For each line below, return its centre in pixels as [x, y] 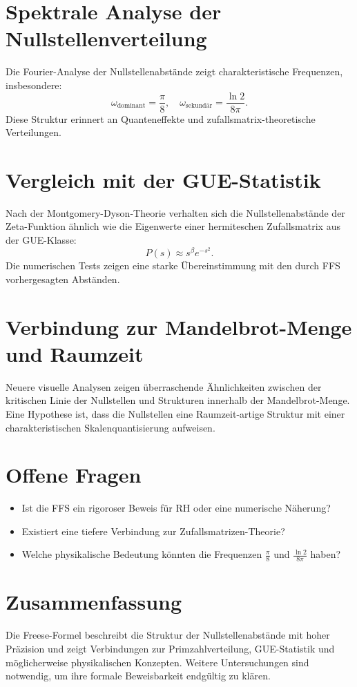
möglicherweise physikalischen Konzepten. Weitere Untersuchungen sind [157, 662]
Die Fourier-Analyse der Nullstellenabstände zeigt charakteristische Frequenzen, [174, 71]
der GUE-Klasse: [41, 240]
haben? [326, 554]
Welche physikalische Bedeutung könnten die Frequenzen [142, 554]
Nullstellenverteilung [106, 38]
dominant [131, 106]
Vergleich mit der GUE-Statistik [163, 179]
